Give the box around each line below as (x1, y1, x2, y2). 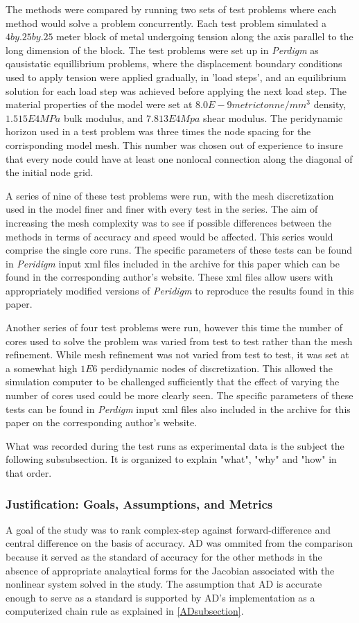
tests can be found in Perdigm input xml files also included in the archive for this (6, 401, 351, 416)
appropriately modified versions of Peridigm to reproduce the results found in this (6, 283, 354, 297)
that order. (6, 466, 52, 480)
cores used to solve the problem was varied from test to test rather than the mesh (6, 333, 353, 348)
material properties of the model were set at (6, 97, 193, 112)
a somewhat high (6, 360, 78, 375)
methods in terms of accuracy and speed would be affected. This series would (6, 229, 333, 243)
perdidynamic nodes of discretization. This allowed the (100, 360, 333, 375)
